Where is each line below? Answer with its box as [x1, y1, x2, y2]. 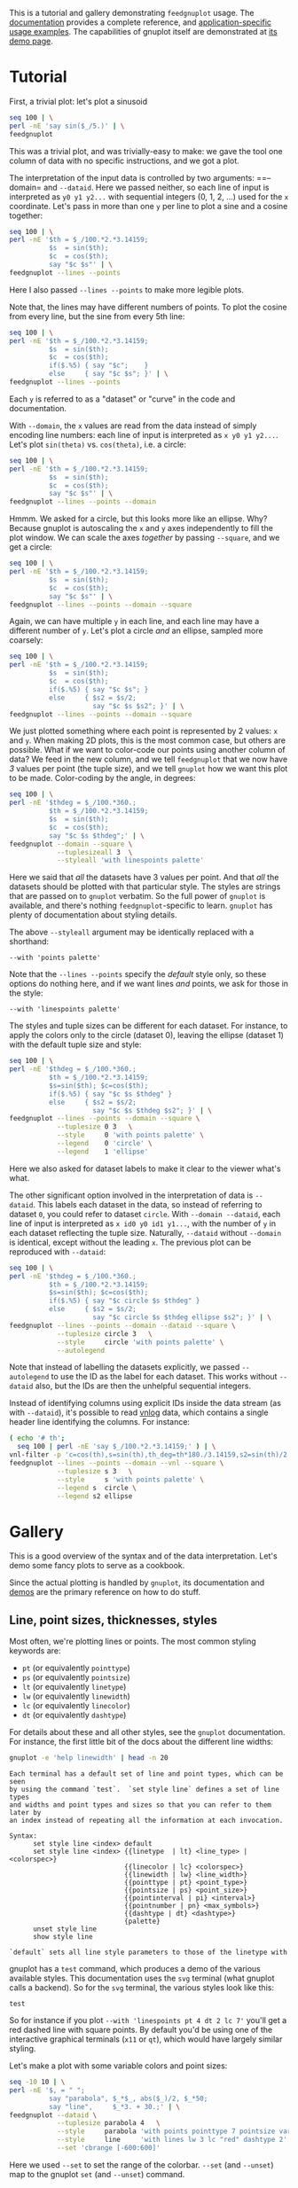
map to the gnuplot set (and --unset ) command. [9, 2168, 185, 2179]
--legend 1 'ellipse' [56, 1147, 149, 1156]
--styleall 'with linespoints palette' [56, 856, 204, 865]
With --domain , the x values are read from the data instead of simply [9, 420, 257, 431]
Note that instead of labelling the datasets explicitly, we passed [9, 1362, 240, 1372]
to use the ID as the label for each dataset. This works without [51, 1371, 278, 1382]
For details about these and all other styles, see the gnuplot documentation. [9, 1727, 286, 1738]
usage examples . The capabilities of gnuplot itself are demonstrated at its [9, 27, 278, 36]
